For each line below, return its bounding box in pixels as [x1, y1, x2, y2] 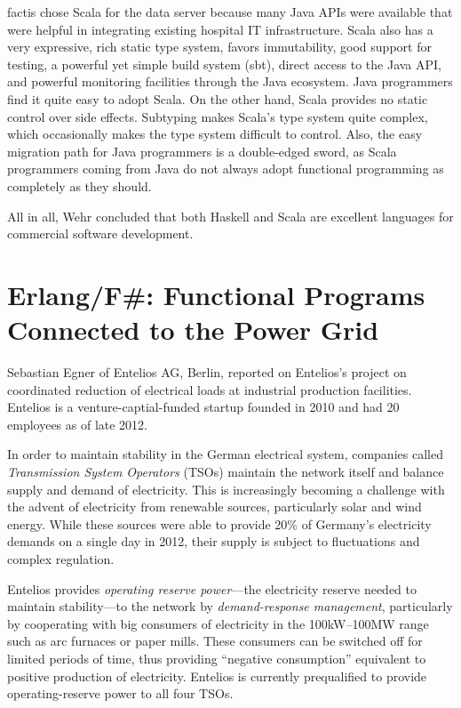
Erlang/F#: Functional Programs [7, 276, 425, 312]
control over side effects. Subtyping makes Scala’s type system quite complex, [7, 107, 428, 125]
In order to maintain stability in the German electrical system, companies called [7, 445, 443, 463]
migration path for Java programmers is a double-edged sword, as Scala [7, 141, 397, 160]
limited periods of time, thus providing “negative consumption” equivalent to [7, 648, 426, 667]
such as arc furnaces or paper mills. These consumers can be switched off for [7, 632, 423, 650]
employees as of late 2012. [7, 414, 148, 433]
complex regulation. [7, 549, 115, 567]
